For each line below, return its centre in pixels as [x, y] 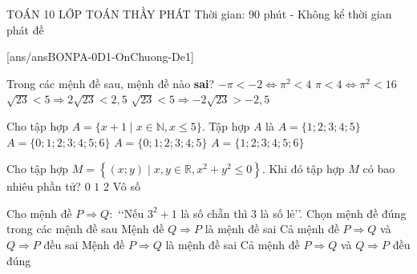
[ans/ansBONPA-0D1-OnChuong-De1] [100, 56]
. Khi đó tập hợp [303, 169]
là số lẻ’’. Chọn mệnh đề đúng [333, 213]
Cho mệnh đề [39, 213]
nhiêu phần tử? [44, 186]
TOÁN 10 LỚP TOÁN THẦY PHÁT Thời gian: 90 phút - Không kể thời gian [199, 14]
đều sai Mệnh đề [84, 244]
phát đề [25, 29]
